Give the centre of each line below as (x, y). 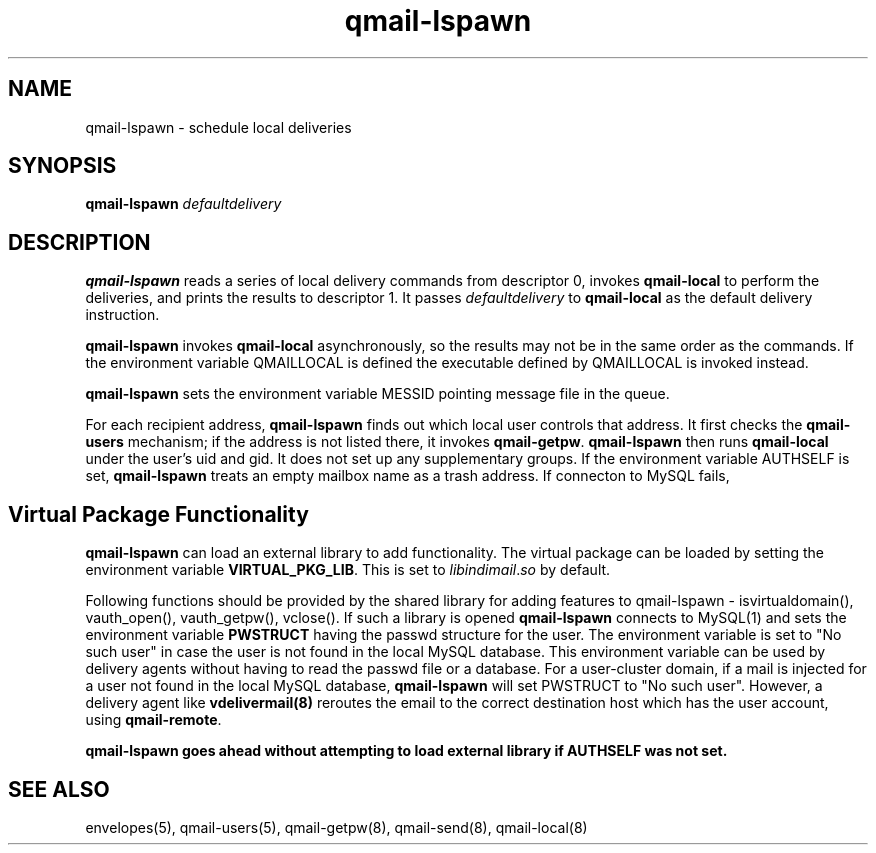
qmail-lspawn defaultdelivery (183, 204)
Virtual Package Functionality (158, 514)
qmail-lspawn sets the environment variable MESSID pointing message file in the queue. (377, 394)
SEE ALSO (59, 789)
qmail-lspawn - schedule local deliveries (218, 127)
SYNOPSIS (62, 166)
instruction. (122, 315)
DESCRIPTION (79, 242)
